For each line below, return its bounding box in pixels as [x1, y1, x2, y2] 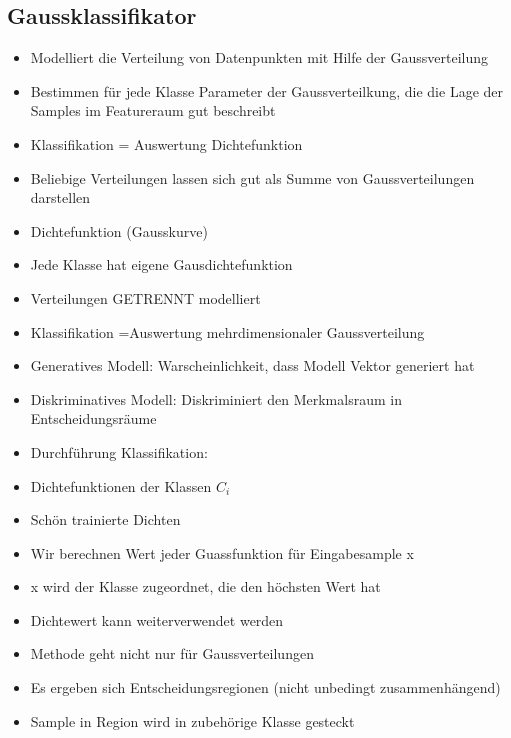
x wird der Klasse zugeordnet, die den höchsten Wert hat [30, 576, 381, 597]
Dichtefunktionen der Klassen [30, 475, 212, 496]
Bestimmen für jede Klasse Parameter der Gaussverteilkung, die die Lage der [30, 80, 504, 101]
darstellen [30, 187, 91, 208]
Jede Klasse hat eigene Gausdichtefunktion [30, 254, 293, 275]
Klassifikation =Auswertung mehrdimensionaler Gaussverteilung [30, 321, 425, 342]
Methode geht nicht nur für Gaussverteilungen [30, 643, 314, 664]
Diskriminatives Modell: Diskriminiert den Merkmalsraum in [30, 388, 402, 409]
